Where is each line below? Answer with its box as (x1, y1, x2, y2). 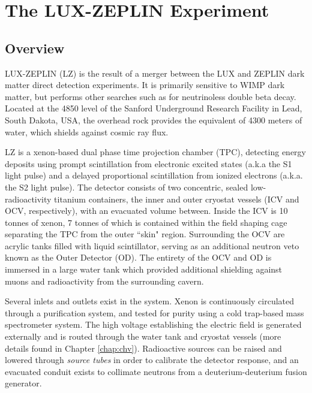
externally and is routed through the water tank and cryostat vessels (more (5, 330, 281, 343)
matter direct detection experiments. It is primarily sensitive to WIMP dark (5, 78, 285, 91)
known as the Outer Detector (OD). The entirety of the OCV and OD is (5, 251, 272, 264)
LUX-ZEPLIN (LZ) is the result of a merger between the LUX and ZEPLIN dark (5, 66, 305, 79)
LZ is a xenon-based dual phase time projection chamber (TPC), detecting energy (5, 146, 306, 158)
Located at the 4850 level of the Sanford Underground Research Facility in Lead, (5, 102, 302, 114)
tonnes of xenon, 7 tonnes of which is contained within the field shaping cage (5, 216, 287, 228)
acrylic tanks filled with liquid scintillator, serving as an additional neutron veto (5, 239, 299, 252)
